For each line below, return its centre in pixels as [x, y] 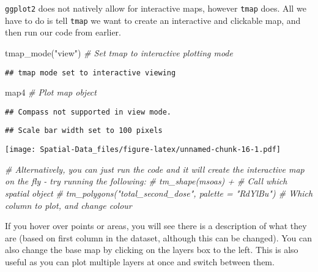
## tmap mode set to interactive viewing [91, 73]
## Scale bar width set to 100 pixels [84, 131]
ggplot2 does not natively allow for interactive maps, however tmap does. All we [156, 8]
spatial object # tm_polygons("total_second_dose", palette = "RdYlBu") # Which [159, 193]
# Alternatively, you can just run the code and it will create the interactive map [155, 169]
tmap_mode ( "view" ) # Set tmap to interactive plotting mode [119, 52]
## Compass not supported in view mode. [88, 112]
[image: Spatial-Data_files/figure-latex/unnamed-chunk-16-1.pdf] [143, 150]
